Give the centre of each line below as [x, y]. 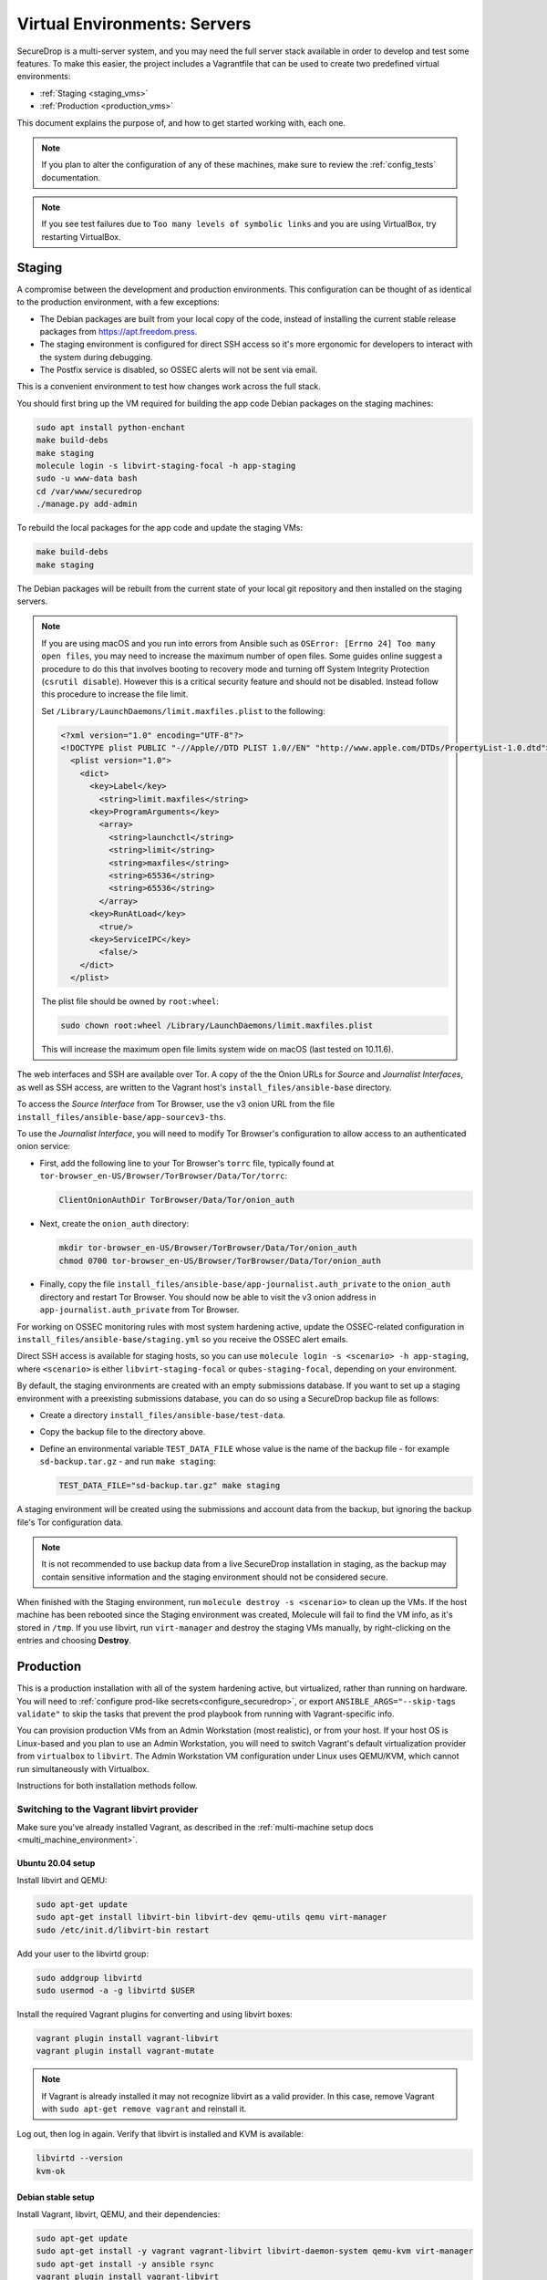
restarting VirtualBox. [81, 236]
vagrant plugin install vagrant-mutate [125, 2051]
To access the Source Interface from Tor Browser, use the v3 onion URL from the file [176, 1104]
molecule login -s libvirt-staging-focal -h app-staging [166, 466]
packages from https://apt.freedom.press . [119, 331]
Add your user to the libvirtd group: [83, 1954]
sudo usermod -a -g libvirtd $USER [115, 1990]
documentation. [71, 177]
